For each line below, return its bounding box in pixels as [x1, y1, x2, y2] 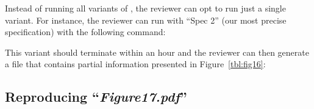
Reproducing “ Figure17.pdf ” [5, 87, 187, 106]
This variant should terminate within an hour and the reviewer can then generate [5, 45, 309, 58]
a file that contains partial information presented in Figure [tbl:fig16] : [5, 58, 266, 70]
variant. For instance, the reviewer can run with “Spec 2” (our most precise [5, 13, 287, 26]
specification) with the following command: [5, 25, 166, 38]
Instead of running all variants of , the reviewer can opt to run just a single [5, 2, 286, 14]
